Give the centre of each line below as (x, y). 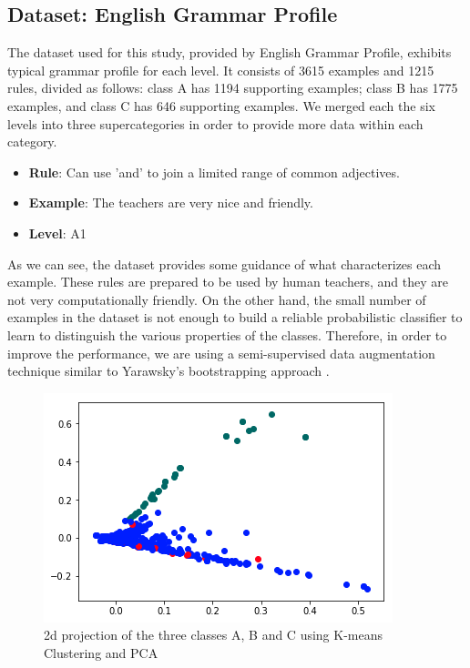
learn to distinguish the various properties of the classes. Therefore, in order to (227, 334)
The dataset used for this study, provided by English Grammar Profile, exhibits (230, 52)
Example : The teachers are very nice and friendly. (171, 202)
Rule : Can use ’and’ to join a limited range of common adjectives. (214, 172)
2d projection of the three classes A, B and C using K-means (214, 635)
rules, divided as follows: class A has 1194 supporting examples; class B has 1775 (233, 88)
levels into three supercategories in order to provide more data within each (215, 123)
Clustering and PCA (101, 652)
